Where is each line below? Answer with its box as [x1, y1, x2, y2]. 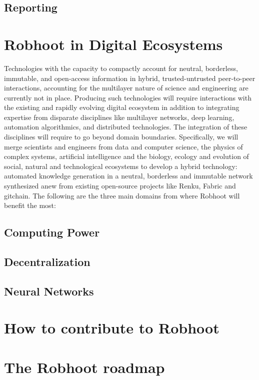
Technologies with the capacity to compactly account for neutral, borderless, [4, 62, 238, 73]
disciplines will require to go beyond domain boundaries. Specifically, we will [4, 131, 238, 142]
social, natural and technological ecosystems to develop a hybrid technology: [4, 160, 237, 171]
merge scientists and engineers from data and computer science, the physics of [4, 141, 243, 151]
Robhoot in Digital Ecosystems [4, 33, 223, 54]
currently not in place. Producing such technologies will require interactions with [4, 92, 251, 102]
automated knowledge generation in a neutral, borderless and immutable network [4, 170, 253, 181]
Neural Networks [4, 283, 94, 298]
